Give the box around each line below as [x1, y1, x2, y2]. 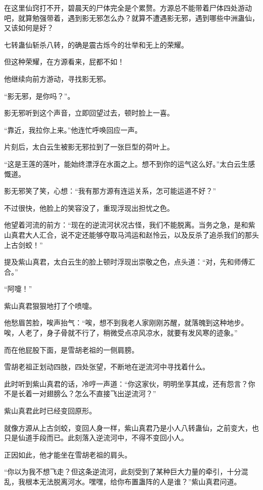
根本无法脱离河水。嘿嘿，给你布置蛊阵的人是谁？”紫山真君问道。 [25, 476, 241, 486]
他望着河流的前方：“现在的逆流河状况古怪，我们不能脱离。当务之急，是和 [4, 219, 248, 230]
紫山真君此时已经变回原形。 [4, 405, 96, 416]
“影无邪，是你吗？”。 [4, 90, 75, 101]
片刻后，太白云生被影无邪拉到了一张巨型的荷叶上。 [4, 141, 174, 152]
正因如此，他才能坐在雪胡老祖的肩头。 [4, 449, 131, 460]
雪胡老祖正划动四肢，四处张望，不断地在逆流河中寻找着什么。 [4, 361, 209, 372]
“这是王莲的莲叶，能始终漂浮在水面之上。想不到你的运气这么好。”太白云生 [4, 158, 248, 169]
